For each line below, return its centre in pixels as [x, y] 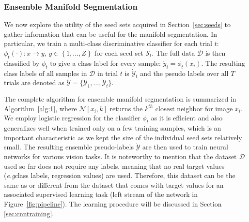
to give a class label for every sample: [105, 63]
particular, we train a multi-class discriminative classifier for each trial [108, 43]
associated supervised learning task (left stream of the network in [101, 194]
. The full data [173, 53]
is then [215, 53]
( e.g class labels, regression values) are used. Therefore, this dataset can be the [120, 175]
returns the [126, 108]
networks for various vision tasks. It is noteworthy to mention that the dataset [120, 156]
